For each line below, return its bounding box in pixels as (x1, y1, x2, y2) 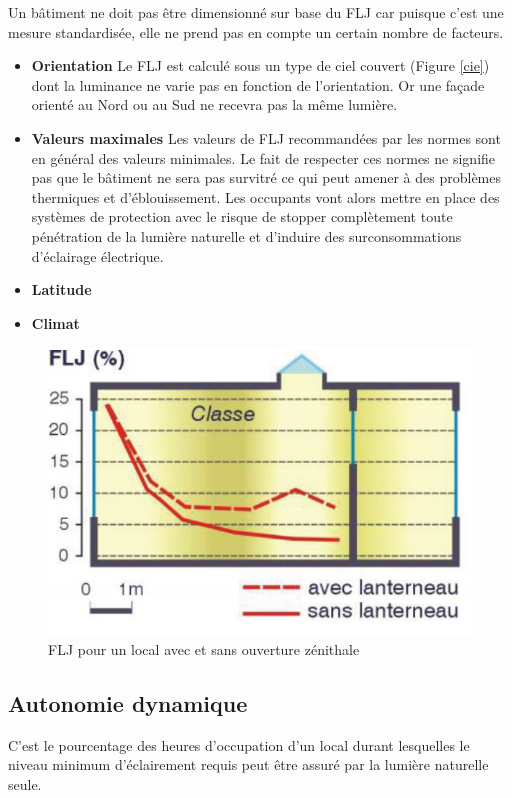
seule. (8, 773, 42, 794)
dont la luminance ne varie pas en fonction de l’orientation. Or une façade (31, 74, 485, 95)
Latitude (31, 279, 92, 300)
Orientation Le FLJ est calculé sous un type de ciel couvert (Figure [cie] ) (31, 55, 490, 76)
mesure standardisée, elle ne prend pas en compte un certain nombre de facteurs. (8, 21, 504, 42)
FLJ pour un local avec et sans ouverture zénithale (48, 638, 360, 659)
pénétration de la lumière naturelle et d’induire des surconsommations (31, 225, 462, 246)
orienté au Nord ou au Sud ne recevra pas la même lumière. (31, 94, 398, 115)
